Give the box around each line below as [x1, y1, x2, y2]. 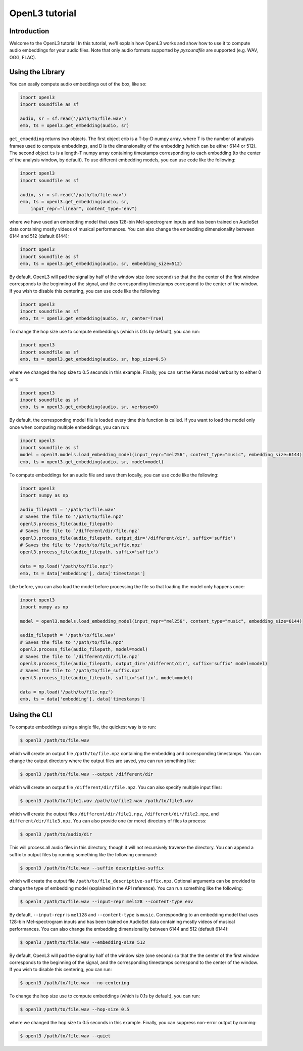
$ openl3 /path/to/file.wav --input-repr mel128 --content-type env [20, 898, 193, 904]
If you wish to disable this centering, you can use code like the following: [9, 288, 161, 294]
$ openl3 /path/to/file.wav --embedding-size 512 [20, 939, 145, 945]
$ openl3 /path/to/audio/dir [20, 831, 92, 837]
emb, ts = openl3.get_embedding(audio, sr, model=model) [20, 459, 164, 465]
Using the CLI [9, 711, 53, 719]
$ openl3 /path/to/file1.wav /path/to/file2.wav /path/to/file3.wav [20, 798, 193, 804]
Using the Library [9, 67, 65, 76]
